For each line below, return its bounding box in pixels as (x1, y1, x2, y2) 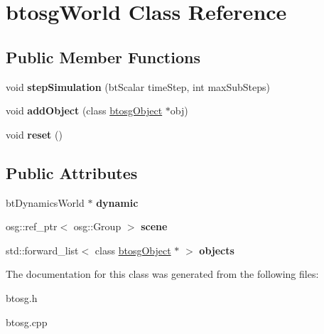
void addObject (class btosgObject (6, 103, 163, 118)
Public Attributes (6, 161, 138, 183)
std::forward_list (6, 242, 79, 257)
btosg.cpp (6, 314, 48, 329)
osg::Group (73, 219, 121, 234)
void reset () (6, 126, 63, 141)
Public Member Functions (6, 45, 200, 68)
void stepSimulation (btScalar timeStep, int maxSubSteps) (6, 79, 270, 94)
